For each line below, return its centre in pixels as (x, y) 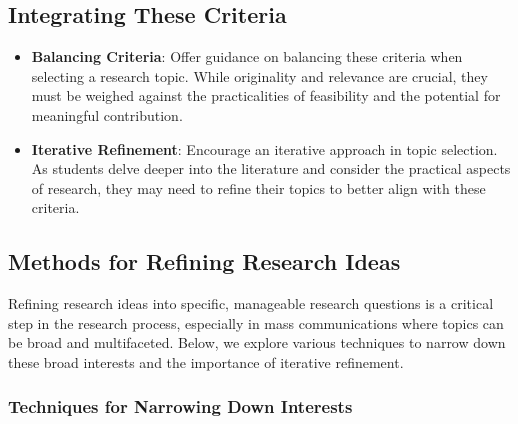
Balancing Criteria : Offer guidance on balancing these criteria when (247, 56)
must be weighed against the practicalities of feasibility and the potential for (266, 95)
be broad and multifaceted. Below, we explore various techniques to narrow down (257, 342)
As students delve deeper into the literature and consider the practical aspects (271, 168)
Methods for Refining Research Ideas (204, 261)
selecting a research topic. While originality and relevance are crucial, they (259, 75)
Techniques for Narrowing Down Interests (180, 406)
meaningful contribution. (107, 114)
